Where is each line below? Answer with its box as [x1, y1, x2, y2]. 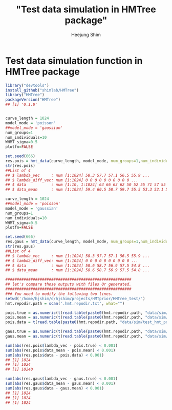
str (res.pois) [5, 163, 36, 168]
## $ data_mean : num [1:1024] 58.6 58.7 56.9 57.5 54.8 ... [5, 268, 150, 273]
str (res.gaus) [5, 244, 36, 249]
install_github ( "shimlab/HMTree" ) [5, 87, 79, 93]
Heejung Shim [71, 31, 101, 38]
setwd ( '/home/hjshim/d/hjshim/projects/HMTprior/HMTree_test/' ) [5, 296, 145, 301]
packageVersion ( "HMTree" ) [5, 97, 60, 102]
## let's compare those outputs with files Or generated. [5, 282, 132, 287]
